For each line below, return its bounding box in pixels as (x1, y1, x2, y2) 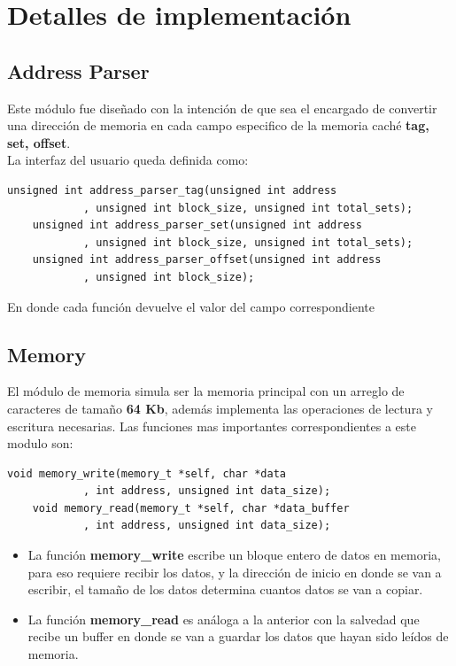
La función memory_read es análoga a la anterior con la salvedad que (27, 609, 420, 628)
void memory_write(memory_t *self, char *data (7, 467, 286, 480)
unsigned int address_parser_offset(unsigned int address (32, 253, 382, 267)
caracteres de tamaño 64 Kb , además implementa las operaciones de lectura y (7, 399, 433, 417)
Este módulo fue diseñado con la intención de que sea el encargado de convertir (7, 98, 437, 117)
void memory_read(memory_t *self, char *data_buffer (32, 501, 350, 515)
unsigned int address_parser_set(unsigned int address (32, 219, 362, 232)
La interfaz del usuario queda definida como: (7, 151, 249, 169)
